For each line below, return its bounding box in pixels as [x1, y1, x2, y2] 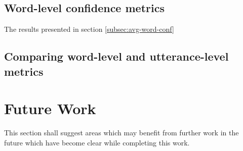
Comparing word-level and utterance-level [4, 48, 229, 64]
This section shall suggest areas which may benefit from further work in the [4, 127, 239, 138]
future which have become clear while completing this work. [4, 137, 190, 147]
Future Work [4, 98, 96, 119]
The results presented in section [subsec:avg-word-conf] [4, 24, 174, 34]
